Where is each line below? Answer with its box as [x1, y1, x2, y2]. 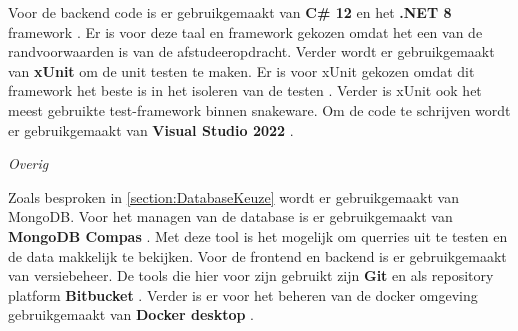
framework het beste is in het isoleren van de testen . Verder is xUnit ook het [8, 80, 482, 101]
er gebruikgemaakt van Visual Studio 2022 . [8, 119, 294, 140]
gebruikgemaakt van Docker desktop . [8, 304, 254, 325]
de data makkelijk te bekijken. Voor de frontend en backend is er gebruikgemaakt [8, 245, 507, 266]
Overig [8, 153, 49, 174]
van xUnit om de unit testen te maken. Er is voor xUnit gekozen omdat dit [8, 60, 475, 81]
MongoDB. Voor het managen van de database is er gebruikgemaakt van [8, 206, 453, 227]
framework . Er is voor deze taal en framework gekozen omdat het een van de [8, 21, 483, 42]
